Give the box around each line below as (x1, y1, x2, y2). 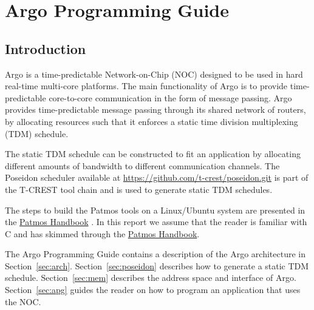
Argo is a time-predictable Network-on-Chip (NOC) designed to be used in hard (5, 67, 303, 80)
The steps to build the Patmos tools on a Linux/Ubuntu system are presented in (5, 203, 305, 216)
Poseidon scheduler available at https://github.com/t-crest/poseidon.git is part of (5, 171, 309, 184)
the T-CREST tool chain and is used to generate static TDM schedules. (5, 183, 273, 195)
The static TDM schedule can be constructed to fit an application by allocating (5, 147, 301, 160)
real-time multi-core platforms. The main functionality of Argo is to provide (5, 79, 288, 92)
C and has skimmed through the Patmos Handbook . (5, 227, 200, 240)
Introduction (5, 39, 86, 58)
